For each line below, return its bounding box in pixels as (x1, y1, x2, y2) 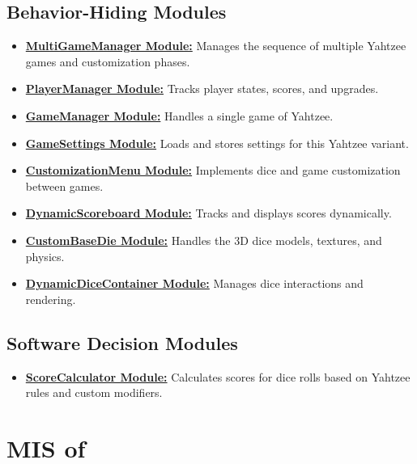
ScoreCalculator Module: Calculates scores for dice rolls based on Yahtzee (25, 368, 411, 385)
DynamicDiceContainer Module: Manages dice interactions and (25, 275, 364, 292)
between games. (25, 177, 104, 194)
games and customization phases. (25, 53, 190, 70)
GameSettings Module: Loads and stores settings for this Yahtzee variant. (25, 134, 409, 151)
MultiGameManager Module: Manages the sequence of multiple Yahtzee (25, 37, 406, 54)
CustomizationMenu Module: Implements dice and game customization (25, 162, 401, 179)
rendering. (25, 290, 76, 307)
